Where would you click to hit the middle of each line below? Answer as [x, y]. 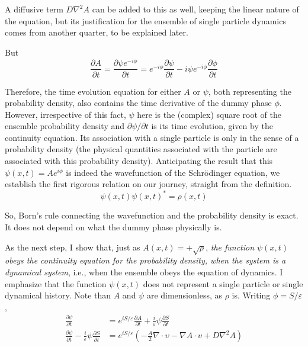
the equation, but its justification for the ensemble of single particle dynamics [145, 20]
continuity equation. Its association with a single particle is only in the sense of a [152, 137]
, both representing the [250, 91]
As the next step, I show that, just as [73, 247]
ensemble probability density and [65, 126]
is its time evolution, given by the [212, 126]
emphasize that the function [56, 283]
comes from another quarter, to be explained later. [97, 32]
